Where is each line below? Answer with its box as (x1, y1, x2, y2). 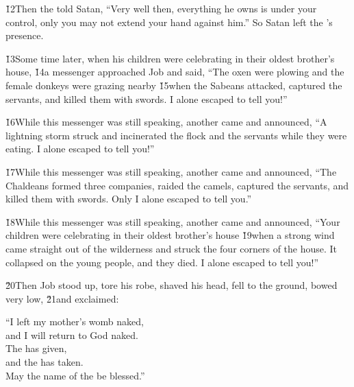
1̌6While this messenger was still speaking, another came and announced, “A (5, 115, 327, 129)
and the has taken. (5, 355, 84, 369)
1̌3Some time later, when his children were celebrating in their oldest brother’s (5, 51, 335, 65)
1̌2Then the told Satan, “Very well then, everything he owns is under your (5, 1, 317, 15)
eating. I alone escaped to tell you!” (5, 141, 155, 156)
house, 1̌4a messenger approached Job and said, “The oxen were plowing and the (5, 64, 344, 79)
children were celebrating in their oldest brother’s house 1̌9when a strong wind (5, 228, 335, 242)
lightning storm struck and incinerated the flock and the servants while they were (5, 128, 347, 142)
